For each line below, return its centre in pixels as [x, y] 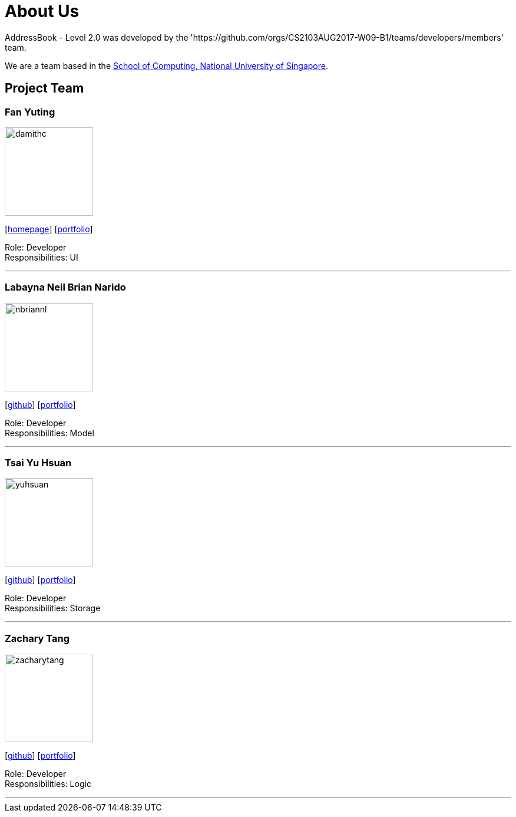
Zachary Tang [37, 638]
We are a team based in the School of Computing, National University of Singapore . [167, 65]
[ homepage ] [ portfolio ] [49, 229]
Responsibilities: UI [42, 257]
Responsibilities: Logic [48, 784]
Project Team [44, 88]
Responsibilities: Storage [53, 608]
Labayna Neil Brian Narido [65, 287]
